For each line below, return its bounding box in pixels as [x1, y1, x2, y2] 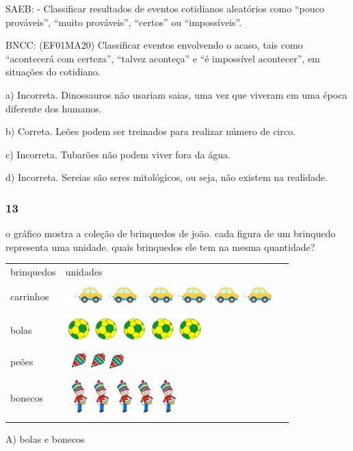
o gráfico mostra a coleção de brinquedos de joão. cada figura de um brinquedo [5, 226, 336, 241]
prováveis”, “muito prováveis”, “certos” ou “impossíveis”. [5, 14, 242, 29]
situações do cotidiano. [5, 64, 101, 79]
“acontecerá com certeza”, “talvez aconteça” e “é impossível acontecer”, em [5, 51, 320, 65]
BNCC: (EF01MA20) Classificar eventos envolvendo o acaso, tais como [5, 38, 303, 52]
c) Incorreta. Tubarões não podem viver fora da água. [5, 147, 231, 161]
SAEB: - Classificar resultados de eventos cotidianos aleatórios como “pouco [5, 1, 324, 15]
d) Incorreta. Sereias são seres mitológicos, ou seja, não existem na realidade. [5, 170, 328, 184]
